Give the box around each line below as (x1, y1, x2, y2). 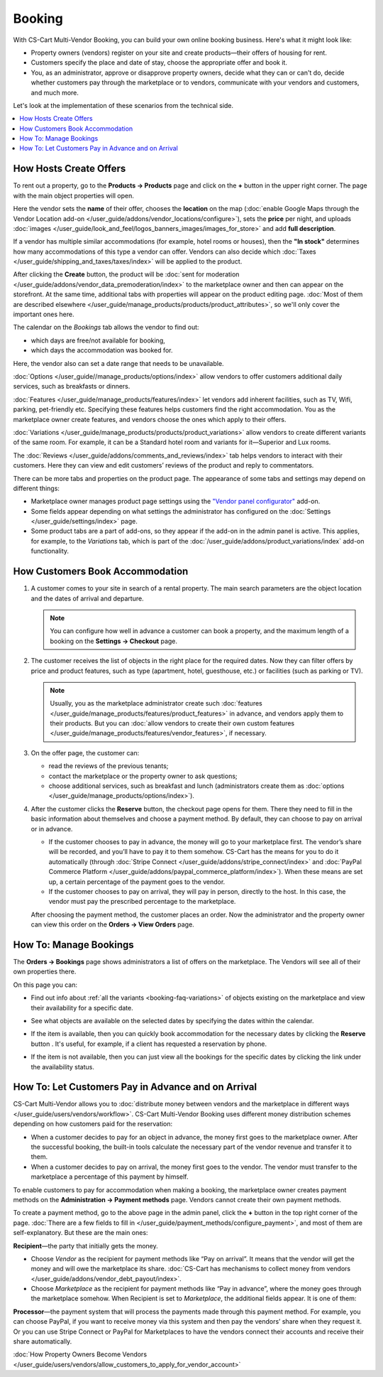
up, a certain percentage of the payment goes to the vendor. (48, 877, 226, 886)
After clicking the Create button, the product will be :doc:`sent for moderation (13, 270, 240, 279)
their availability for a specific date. (30, 1003, 134, 1012)
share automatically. (13, 1337, 72, 1346)
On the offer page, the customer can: (30, 748, 140, 757)
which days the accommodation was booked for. (30, 346, 173, 355)
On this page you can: (13, 981, 78, 989)
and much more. (30, 88, 79, 97)
